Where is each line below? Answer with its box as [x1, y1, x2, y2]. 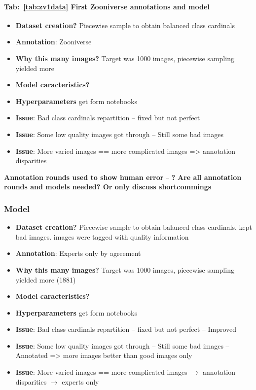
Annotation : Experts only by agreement [15, 248, 141, 258]
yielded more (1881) [15, 274, 76, 284]
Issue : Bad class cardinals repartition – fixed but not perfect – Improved [15, 324, 237, 334]
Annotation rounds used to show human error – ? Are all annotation [4, 172, 242, 182]
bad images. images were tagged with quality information [15, 231, 189, 242]
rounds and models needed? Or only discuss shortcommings [4, 181, 212, 192]
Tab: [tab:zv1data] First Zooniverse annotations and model [4, 1, 210, 11]
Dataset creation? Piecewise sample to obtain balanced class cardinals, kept [15, 222, 252, 232]
